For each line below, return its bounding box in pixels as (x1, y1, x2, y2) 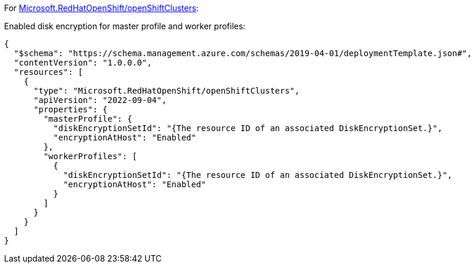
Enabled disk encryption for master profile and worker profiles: (4, 21, 245, 31)
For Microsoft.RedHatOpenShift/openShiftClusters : (4, 3, 199, 13)
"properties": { (33, 105, 108, 114)
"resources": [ (13, 67, 83, 77)
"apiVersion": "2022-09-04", (33, 95, 167, 105)
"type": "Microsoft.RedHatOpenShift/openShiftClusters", (33, 86, 300, 95)
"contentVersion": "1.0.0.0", (13, 58, 152, 67)
